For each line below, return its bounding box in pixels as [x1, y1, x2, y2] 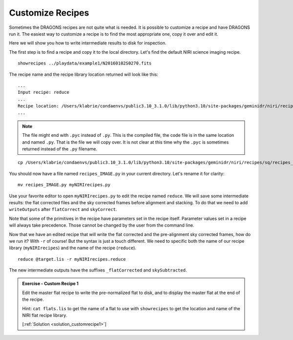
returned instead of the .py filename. [22, 146, 98, 152]
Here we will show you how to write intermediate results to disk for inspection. [9, 40, 167, 46]
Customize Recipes [9, 7, 89, 18]
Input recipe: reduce [18, 89, 69, 95]
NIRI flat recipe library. [22, 313, 67, 319]
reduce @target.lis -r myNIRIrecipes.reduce [18, 256, 126, 262]
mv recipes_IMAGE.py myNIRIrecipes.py [18, 182, 111, 188]
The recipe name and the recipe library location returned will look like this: [9, 71, 158, 77]
